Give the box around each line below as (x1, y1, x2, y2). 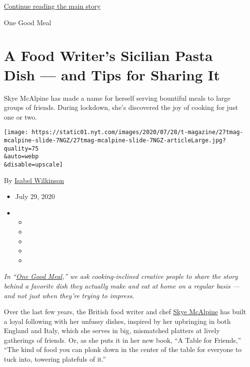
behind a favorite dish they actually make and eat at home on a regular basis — (4, 280, 240, 291)
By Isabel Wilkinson (4, 175, 64, 185)
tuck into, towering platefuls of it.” (4, 354, 106, 364)
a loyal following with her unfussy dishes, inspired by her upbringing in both (4, 316, 231, 326)
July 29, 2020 (15, 191, 55, 201)
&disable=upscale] (4, 161, 63, 168)
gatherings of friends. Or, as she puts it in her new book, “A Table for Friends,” (4, 335, 241, 345)
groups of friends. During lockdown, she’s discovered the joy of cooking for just (4, 102, 238, 112)
